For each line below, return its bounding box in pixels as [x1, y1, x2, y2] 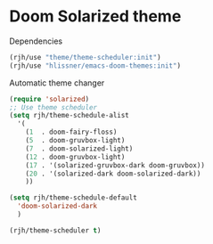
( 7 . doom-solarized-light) [25, 144, 134, 153]
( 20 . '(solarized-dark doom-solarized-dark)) [25, 169, 201, 178]
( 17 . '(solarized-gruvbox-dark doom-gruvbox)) [25, 160, 205, 170]
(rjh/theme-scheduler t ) [9, 225, 102, 235]
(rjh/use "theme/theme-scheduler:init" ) [9, 53, 162, 61]
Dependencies [9, 36, 63, 46]
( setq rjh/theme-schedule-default [9, 193, 138, 202]
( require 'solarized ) [9, 94, 90, 103]
